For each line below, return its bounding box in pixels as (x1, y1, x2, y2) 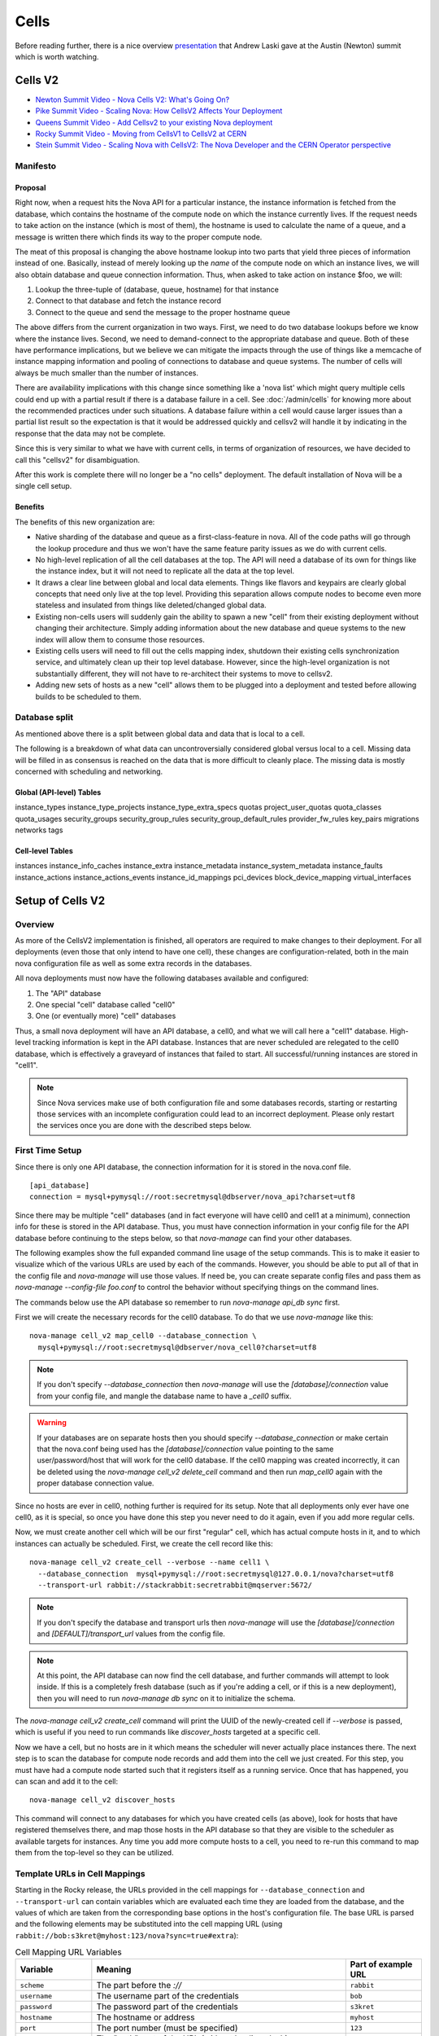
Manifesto (15, 160, 57, 172)
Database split (15, 712, 73, 723)
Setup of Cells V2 (15, 893, 106, 907)
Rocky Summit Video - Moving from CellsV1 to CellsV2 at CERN (35, 129, 247, 138)
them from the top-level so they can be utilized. (15, 1847, 174, 1857)
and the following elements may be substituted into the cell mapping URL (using (15, 1919, 283, 1929)
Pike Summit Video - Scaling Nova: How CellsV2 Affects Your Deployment (35, 106, 283, 116)
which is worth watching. (15, 51, 99, 61)
